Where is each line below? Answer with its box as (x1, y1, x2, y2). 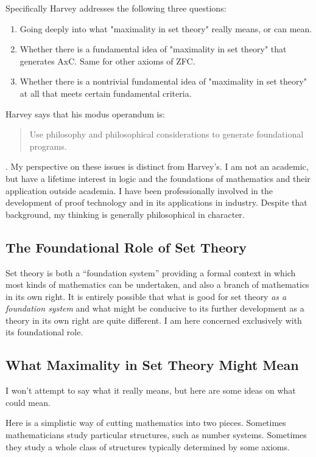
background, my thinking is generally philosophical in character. (5, 208, 245, 220)
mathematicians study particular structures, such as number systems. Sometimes (5, 428, 307, 441)
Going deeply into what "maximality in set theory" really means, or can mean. (19, 22, 312, 35)
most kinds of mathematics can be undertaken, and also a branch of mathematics (5, 278, 309, 291)
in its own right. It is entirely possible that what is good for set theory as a (5, 290, 287, 302)
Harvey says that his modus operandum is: (5, 107, 165, 120)
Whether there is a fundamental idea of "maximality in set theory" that (19, 43, 287, 55)
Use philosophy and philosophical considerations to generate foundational (29, 128, 304, 141)
